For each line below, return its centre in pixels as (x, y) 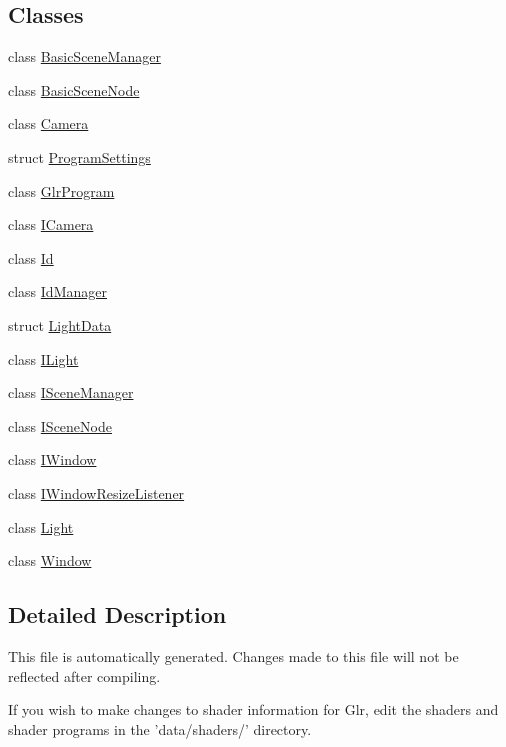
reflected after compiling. (84, 675)
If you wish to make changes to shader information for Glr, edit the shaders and (253, 709)
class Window (50, 560)
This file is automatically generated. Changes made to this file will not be (233, 655)
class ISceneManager (71, 392)
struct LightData (60, 324)
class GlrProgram (61, 190)
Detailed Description (117, 614)
